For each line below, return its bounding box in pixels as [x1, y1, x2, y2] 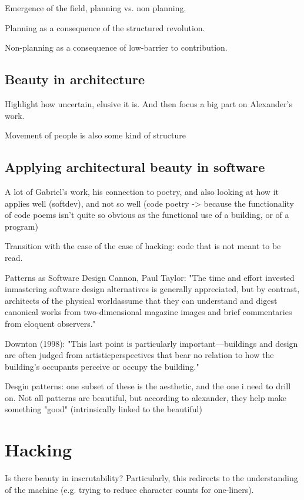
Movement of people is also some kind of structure [5, 129, 186, 141]
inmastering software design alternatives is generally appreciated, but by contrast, [5, 283, 300, 295]
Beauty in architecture [5, 70, 145, 88]
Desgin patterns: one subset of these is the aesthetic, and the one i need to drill [5, 380, 291, 392]
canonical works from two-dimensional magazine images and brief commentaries [5, 306, 292, 318]
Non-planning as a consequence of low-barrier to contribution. [5, 41, 228, 54]
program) [5, 220, 38, 232]
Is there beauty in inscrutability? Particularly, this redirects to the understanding [5, 472, 298, 484]
